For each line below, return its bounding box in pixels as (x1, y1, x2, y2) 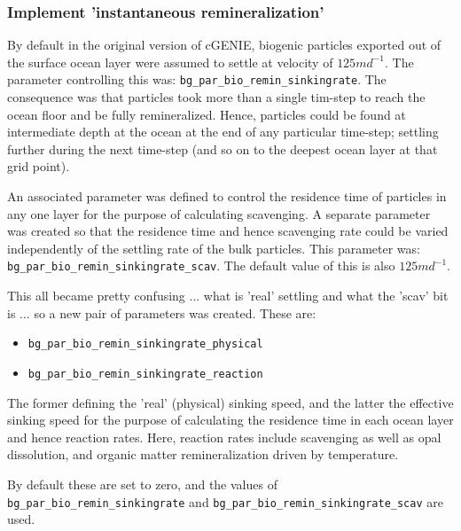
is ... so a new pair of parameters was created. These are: (7, 303, 316, 322)
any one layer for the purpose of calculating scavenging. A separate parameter (7, 204, 431, 223)
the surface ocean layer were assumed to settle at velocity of (7, 52, 333, 71)
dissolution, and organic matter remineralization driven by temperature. (7, 445, 399, 464)
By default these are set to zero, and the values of (7, 474, 277, 493)
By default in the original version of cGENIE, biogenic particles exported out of (7, 35, 441, 54)
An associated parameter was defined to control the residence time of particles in (7, 187, 447, 206)
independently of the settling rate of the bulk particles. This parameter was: (7, 238, 420, 257)
